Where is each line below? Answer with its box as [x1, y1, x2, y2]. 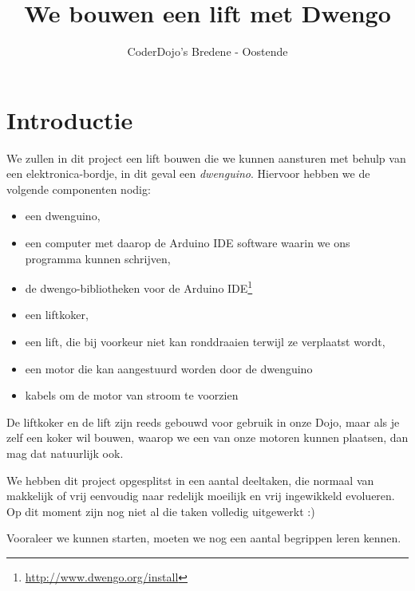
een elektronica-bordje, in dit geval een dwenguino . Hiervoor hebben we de [6, 165, 370, 182]
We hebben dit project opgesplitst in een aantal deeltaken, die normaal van [6, 471, 374, 488]
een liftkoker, [25, 306, 89, 323]
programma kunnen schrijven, [25, 250, 171, 266]
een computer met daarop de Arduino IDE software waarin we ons [25, 234, 350, 251]
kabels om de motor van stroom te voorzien [25, 387, 239, 404]
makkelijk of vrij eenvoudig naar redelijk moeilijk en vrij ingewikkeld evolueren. [6, 487, 395, 504]
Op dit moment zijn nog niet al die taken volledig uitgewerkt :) [6, 502, 315, 519]
